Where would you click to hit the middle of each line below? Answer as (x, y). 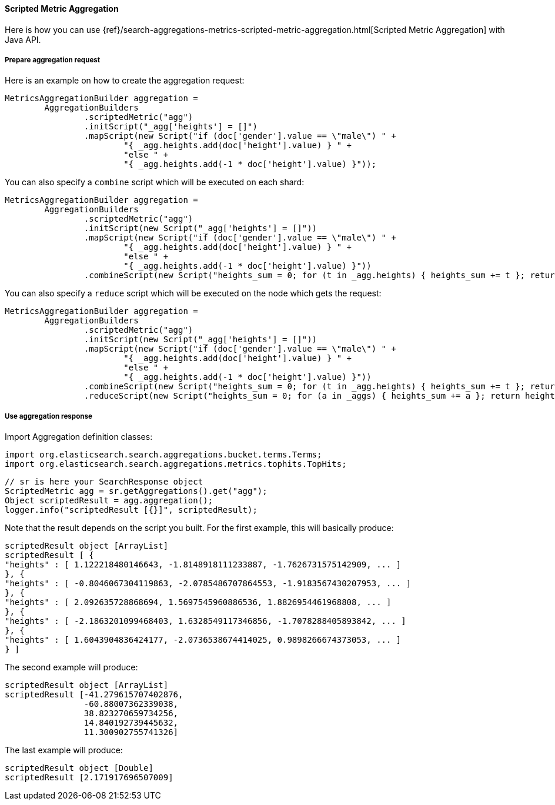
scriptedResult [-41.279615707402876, (94, 695)
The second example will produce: (71, 667)
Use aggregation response (49, 416)
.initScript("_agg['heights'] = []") (170, 127)
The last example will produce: (64, 750)
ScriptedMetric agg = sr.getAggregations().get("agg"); (136, 491)
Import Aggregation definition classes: (79, 437)
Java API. (23, 39)
